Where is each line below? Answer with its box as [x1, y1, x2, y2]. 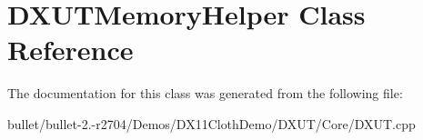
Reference [7, 31, 134, 68]
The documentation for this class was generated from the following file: [7, 84, 403, 103]
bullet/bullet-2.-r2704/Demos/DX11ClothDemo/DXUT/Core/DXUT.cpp [7, 114, 416, 133]
